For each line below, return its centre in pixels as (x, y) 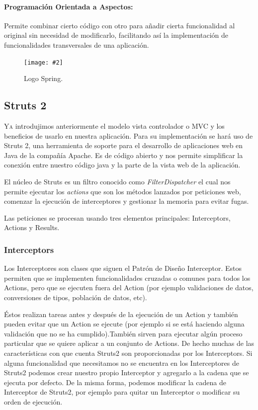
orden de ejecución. (33, 401)
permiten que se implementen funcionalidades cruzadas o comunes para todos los (127, 278)
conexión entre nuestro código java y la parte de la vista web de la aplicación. (122, 165)
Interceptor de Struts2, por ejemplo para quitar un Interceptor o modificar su (122, 392)
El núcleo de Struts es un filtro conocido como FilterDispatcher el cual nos (117, 181)
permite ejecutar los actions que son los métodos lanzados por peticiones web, (123, 191)
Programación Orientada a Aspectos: (69, 6)
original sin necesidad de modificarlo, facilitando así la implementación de (116, 35)
